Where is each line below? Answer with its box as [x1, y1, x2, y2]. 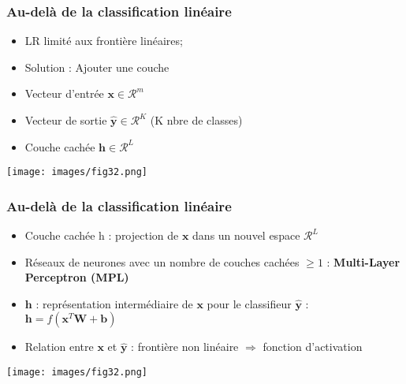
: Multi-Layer [326, 253, 400, 270]
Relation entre [24, 338, 94, 355]
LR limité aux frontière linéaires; [24, 32, 183, 49]
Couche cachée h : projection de [24, 227, 179, 244]
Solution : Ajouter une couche [24, 58, 169, 75]
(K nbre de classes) [150, 112, 243, 128]
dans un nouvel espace [192, 227, 300, 244]
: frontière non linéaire [131, 338, 239, 355]
